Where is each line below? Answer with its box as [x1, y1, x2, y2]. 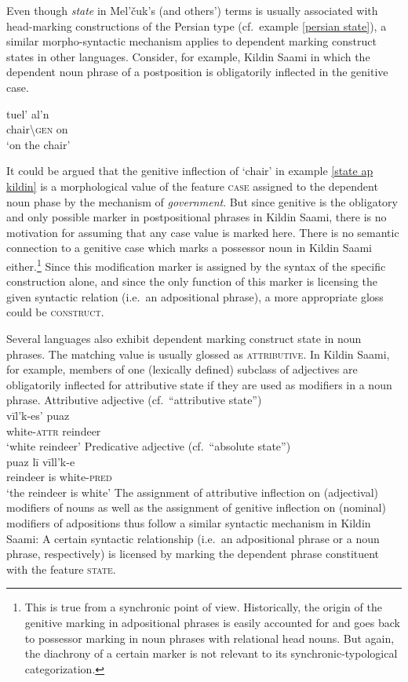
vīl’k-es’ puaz [6, 407, 70, 423]
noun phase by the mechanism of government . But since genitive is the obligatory [6, 193, 398, 210]
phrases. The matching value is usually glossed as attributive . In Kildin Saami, [6, 345, 390, 362]
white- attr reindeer [6, 422, 101, 439]
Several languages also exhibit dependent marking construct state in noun [6, 330, 362, 346]
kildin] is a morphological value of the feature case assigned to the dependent [6, 177, 378, 194]
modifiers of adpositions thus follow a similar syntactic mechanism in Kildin [6, 515, 371, 531]
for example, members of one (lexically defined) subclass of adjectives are [6, 361, 358, 377]
